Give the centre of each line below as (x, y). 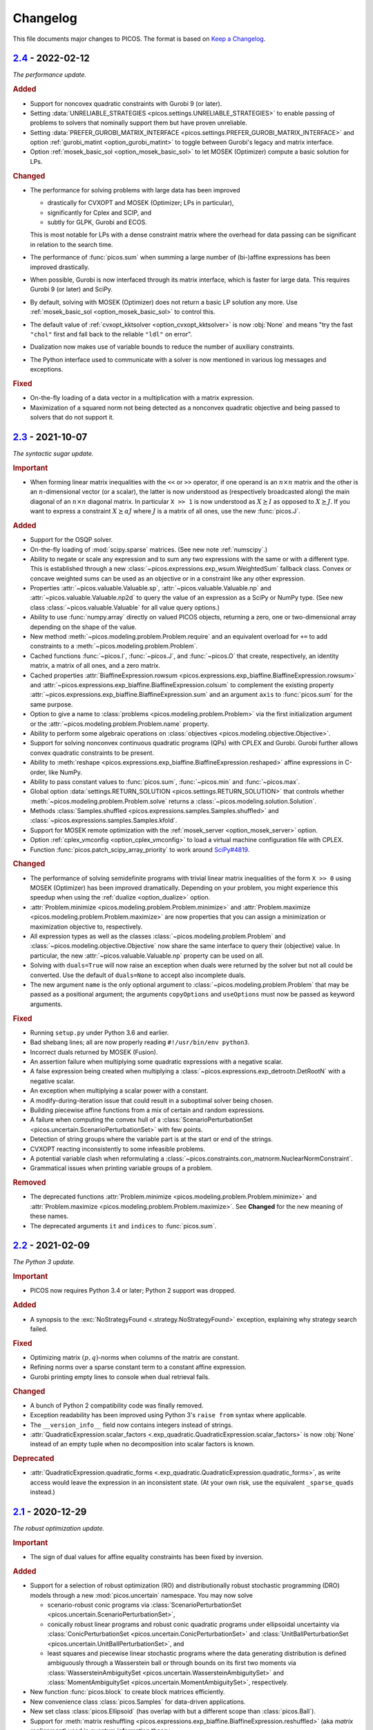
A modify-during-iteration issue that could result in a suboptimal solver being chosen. (152, 1100)
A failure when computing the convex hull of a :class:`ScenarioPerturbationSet (141, 1120)
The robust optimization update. (59, 1529)
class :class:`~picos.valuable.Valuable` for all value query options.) (125, 607)
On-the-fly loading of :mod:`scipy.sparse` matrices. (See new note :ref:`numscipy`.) (149, 549)
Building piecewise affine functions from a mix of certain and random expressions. (147, 1110)
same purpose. (51, 704)
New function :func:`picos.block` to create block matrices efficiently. (127, 1692)
